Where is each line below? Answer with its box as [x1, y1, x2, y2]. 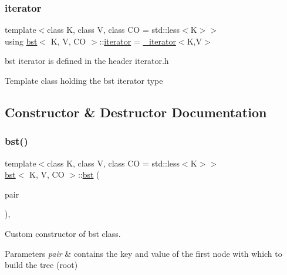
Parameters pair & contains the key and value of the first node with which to [5, 247, 282, 259]
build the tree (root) [5, 259, 78, 271]
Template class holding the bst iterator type [5, 74, 163, 86]
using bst [5, 35, 38, 47]
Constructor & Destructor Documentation [5, 103, 267, 121]
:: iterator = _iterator [99, 35, 177, 47]
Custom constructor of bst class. [5, 227, 121, 239]
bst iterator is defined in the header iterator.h [5, 55, 169, 67]
